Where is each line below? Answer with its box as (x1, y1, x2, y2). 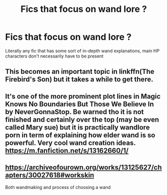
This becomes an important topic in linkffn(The (5, 67, 155, 76)
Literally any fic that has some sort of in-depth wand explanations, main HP (5, 48, 160, 54)
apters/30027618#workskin (5, 171, 95, 180)
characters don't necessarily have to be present (5, 53, 104, 59)
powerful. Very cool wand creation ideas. (5, 138, 136, 147)
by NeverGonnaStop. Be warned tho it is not (5, 108, 144, 116)
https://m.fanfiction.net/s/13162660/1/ (5, 146, 129, 155)
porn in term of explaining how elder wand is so (5, 130, 156, 139)
